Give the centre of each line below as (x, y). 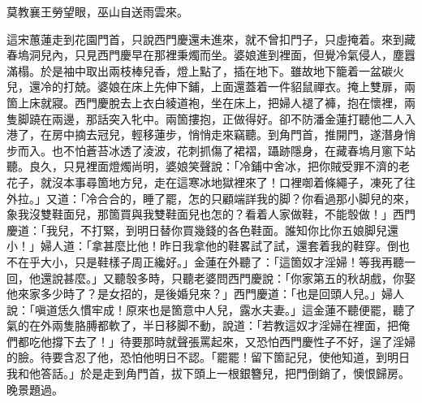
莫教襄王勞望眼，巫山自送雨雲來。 (97, 11)
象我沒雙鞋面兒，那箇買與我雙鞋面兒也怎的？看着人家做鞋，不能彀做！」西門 (211, 214)
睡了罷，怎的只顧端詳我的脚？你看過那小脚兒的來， (279, 198)
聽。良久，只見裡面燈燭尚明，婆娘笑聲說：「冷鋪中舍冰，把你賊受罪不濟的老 (208, 166)
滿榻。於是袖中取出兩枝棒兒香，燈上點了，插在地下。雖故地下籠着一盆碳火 (205, 70)
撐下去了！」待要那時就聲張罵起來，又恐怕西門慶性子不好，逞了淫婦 (233, 341)
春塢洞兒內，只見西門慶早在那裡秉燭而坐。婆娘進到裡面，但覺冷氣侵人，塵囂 (211, 55)
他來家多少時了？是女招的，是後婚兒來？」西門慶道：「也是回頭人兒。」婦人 (205, 294)
